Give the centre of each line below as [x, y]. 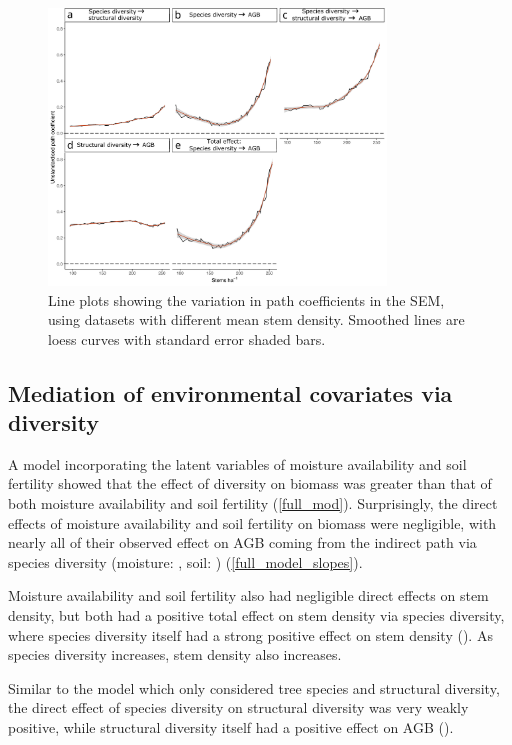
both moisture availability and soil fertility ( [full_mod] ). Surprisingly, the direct [253, 503]
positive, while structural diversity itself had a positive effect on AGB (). [231, 727]
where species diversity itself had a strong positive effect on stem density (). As [250, 634]
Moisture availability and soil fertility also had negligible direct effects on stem [248, 595]
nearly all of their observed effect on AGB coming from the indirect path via [242, 542]
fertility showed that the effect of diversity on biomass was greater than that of [250, 483]
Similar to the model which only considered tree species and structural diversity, [254, 687]
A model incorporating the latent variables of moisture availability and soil [237, 463]
